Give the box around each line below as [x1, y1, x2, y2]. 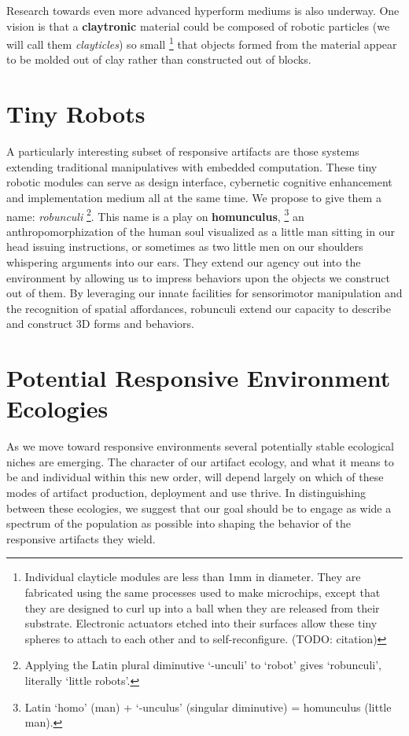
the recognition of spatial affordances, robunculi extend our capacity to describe [6, 300, 391, 316]
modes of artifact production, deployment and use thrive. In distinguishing [6, 484, 367, 501]
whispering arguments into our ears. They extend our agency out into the [6, 253, 361, 270]
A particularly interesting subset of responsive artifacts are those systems [6, 143, 359, 160]
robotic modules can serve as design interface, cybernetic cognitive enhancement [6, 174, 392, 190]
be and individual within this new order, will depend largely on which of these [6, 469, 384, 485]
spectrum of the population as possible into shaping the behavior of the [6, 515, 352, 532]
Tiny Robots [6, 98, 146, 130]
